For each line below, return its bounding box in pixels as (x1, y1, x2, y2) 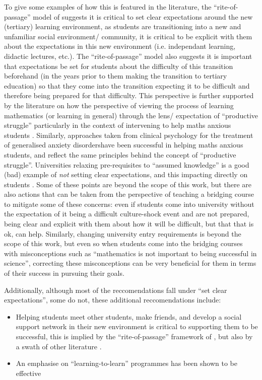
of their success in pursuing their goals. (4, 268, 124, 278)
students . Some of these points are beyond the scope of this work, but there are (4, 179, 251, 189)
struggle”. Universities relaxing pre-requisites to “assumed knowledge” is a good (4, 159, 249, 170)
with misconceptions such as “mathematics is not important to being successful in (4, 248, 257, 258)
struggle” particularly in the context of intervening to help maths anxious (4, 120, 231, 130)
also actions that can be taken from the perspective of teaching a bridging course (4, 189, 254, 199)
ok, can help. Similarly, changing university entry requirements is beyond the (4, 228, 241, 239)
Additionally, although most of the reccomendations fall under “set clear (4, 284, 227, 295)
